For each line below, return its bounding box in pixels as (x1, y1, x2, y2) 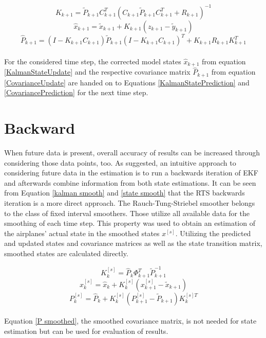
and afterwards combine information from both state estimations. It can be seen (4, 177, 256, 188)
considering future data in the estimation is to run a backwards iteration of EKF (4, 167, 258, 178)
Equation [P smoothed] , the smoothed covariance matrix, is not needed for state (4, 315, 257, 326)
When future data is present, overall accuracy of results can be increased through (4, 147, 260, 158)
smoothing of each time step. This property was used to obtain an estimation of (4, 218, 255, 228)
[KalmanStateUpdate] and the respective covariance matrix (4, 66, 191, 77)
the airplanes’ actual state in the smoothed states (4, 227, 160, 238)
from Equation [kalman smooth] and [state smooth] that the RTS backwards (4, 187, 245, 198)
